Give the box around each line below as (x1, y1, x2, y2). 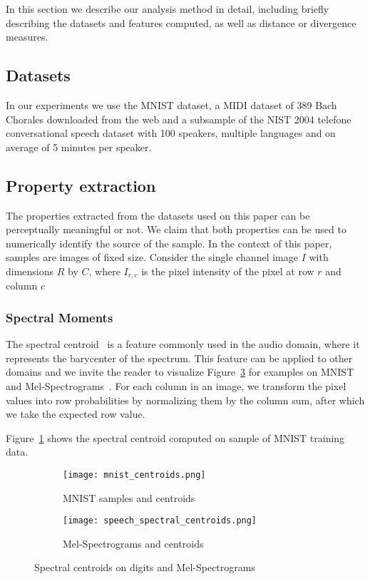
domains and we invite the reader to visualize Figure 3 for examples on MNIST (6, 364, 354, 379)
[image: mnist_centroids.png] (63, 469, 206, 480)
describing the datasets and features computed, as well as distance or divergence (6, 15, 356, 30)
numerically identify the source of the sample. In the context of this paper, (6, 235, 332, 250)
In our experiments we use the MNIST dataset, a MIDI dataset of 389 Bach (6, 97, 337, 112)
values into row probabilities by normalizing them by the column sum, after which (6, 392, 365, 407)
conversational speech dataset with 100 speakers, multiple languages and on (6, 125, 336, 140)
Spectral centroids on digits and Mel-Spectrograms (34, 560, 255, 575)
